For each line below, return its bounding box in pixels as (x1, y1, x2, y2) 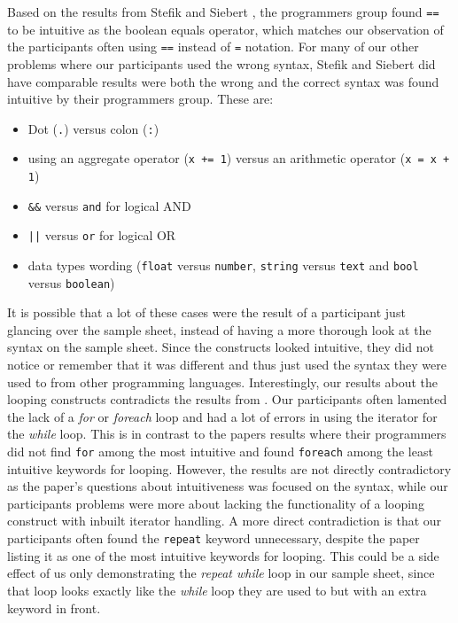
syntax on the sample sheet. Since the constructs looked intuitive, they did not (7, 338, 434, 356)
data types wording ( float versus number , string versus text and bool (27, 255, 419, 274)
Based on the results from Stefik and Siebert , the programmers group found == (7, 3, 439, 20)
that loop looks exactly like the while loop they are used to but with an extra (7, 580, 427, 599)
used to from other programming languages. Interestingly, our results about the (7, 372, 439, 391)
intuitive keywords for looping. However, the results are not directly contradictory (7, 459, 452, 478)
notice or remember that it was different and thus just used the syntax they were (7, 355, 446, 374)
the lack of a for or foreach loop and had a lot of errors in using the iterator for (7, 407, 438, 425)
